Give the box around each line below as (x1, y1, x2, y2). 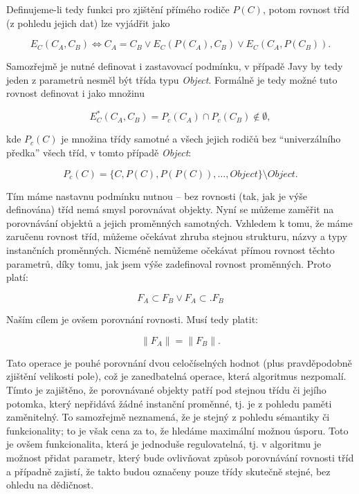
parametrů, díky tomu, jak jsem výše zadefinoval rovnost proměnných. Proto (6, 256, 331, 271)
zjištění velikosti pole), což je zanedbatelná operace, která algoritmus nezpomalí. (6, 369, 347, 383)
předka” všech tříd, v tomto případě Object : (6, 145, 192, 160)
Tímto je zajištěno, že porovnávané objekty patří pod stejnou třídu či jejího (6, 383, 326, 397)
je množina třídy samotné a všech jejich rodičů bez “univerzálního (61, 131, 341, 146)
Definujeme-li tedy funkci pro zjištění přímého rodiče (6, 2, 230, 16)
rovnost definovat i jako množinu (6, 86, 145, 100)
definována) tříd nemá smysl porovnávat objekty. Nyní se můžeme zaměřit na (6, 202, 334, 217)
